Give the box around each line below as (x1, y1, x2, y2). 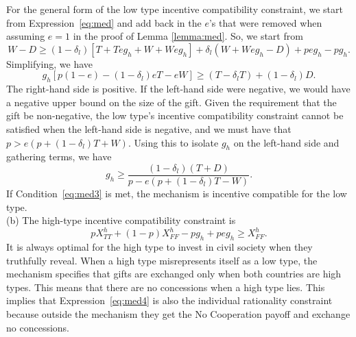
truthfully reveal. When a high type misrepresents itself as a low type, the (6, 253, 318, 267)
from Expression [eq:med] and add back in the (6, 15, 202, 29)
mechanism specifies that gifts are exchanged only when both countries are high (6, 266, 342, 281)
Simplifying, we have (6, 56, 93, 71)
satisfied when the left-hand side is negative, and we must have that (6, 121, 292, 136)
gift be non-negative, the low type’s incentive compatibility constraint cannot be (6, 108, 344, 123)
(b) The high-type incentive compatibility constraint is (6, 213, 236, 227)
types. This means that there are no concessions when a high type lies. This (6, 279, 325, 294)
